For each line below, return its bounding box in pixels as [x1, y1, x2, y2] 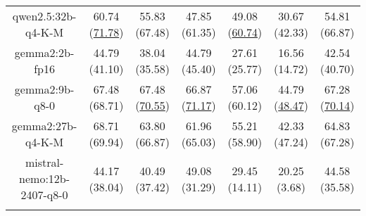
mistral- [25, 154, 64, 170]
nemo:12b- [19, 170, 70, 186]
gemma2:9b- [14, 81, 75, 97]
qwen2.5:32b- [12, 8, 77, 24]
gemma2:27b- [11, 117, 77, 134]
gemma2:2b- [14, 44, 75, 61]
